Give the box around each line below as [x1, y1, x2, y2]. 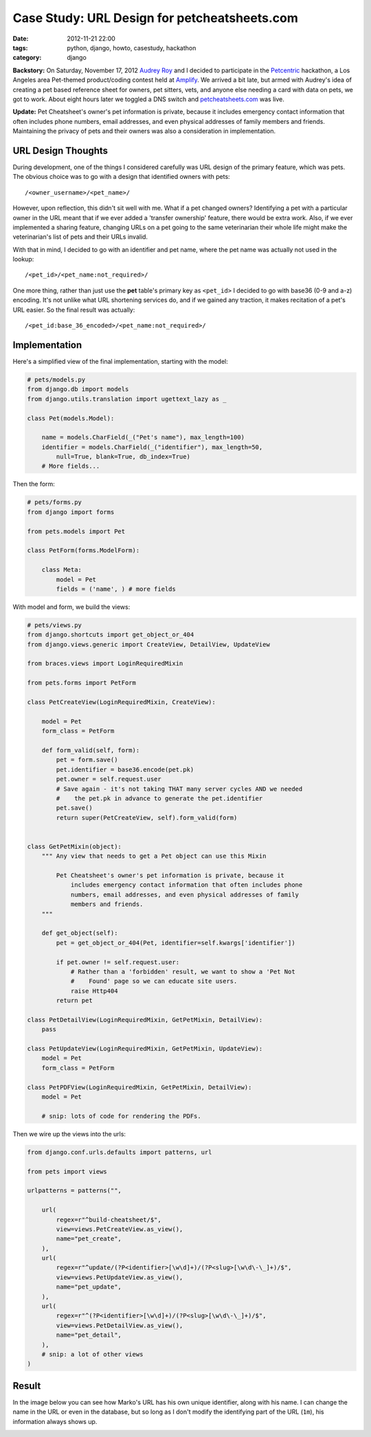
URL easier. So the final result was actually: [12, 305, 135, 314]
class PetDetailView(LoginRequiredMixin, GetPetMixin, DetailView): [27, 1015, 263, 1024]
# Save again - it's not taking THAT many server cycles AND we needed [56, 785, 303, 792]
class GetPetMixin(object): [27, 843, 122, 850]
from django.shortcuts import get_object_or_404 [27, 631, 194, 639]
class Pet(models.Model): [27, 414, 115, 422]
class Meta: [41, 566, 82, 574]
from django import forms [27, 508, 115, 516]
